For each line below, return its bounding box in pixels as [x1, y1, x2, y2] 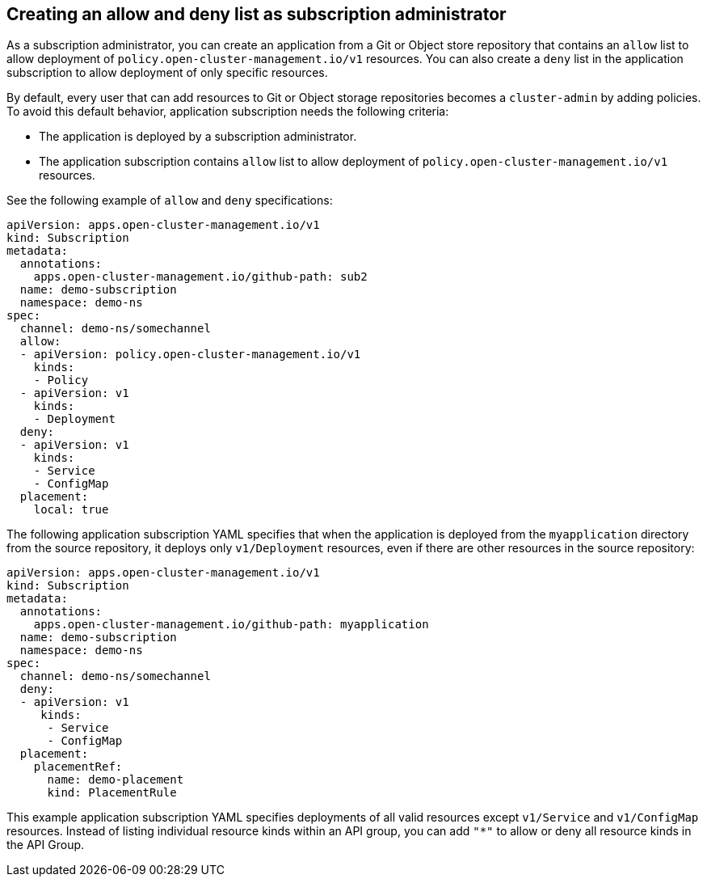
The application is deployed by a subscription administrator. [39, 129, 357, 144]
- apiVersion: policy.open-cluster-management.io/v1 [19, 348, 361, 361]
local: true [33, 503, 109, 517]
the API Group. [6, 838, 85, 852]
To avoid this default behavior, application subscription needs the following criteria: [6, 104, 449, 119]
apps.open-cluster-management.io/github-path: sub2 [33, 270, 368, 284]
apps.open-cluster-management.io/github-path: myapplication [33, 618, 429, 632]
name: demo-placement [47, 773, 184, 787]
